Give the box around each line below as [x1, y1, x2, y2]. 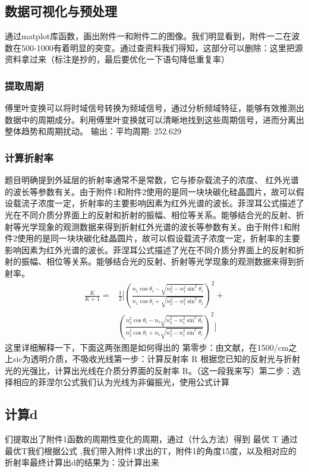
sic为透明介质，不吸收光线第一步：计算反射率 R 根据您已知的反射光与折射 [12, 353, 301, 365]
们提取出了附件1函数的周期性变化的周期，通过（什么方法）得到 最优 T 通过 [5, 433, 298, 445]
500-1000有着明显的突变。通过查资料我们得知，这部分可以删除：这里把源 [21, 41, 303, 54]
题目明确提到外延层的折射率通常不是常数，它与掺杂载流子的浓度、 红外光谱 [5, 174, 299, 186]
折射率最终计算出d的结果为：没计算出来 [5, 456, 159, 468]
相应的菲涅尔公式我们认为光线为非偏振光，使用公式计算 [12, 376, 229, 388]
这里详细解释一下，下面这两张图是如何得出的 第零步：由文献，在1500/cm [5, 341, 289, 353]
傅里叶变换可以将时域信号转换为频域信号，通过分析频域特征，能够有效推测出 [5, 102, 304, 114]
